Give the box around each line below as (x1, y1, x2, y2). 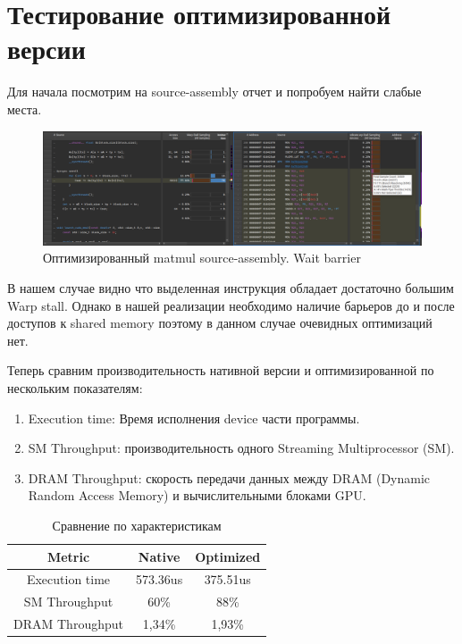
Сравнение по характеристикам (52, 515, 222, 534)
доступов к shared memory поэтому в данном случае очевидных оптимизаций (7, 314, 433, 332)
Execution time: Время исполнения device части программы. (28, 408, 360, 427)
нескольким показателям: (7, 379, 143, 397)
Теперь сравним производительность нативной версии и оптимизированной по (7, 361, 434, 380)
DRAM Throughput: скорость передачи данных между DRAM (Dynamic (28, 468, 431, 487)
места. (7, 99, 42, 118)
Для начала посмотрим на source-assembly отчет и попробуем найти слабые (7, 82, 422, 101)
